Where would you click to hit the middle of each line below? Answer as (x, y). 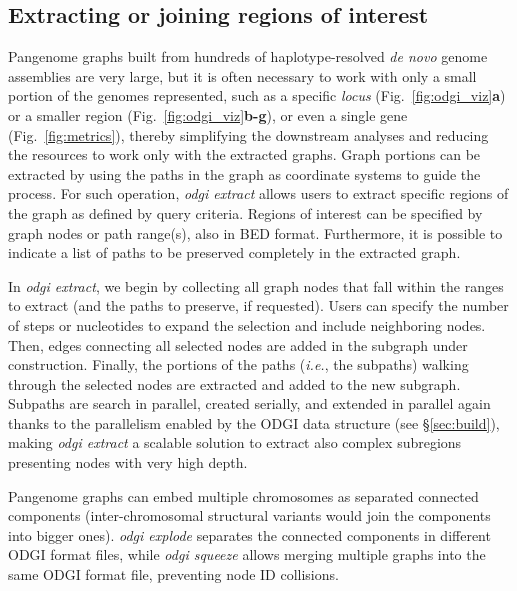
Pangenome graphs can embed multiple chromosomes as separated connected (243, 495)
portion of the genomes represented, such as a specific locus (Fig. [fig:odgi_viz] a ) (257, 95)
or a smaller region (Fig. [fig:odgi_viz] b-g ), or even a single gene (208, 114)
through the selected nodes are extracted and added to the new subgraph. (234, 383)
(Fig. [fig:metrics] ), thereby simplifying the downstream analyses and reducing (248, 134)
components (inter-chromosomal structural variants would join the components (249, 515)
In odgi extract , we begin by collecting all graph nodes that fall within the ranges (256, 285)
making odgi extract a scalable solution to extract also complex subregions (235, 442)
